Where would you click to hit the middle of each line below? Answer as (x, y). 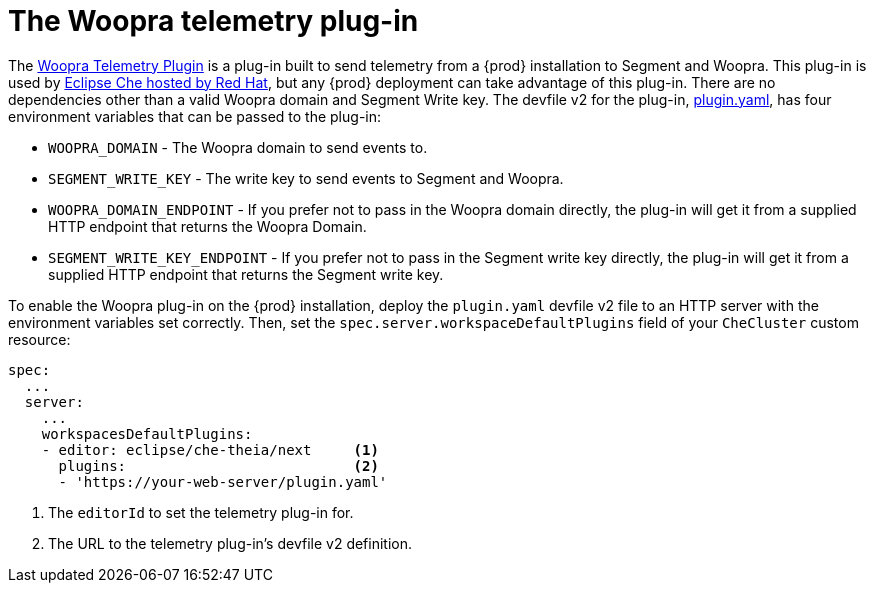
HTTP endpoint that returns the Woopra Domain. (207, 226)
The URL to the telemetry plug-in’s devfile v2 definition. (230, 543)
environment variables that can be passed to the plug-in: (195, 116)
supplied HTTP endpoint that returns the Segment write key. (246, 274)
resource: (39, 339)
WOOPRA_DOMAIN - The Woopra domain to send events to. (238, 147)
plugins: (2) (218, 465)
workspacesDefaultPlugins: (147, 433)
